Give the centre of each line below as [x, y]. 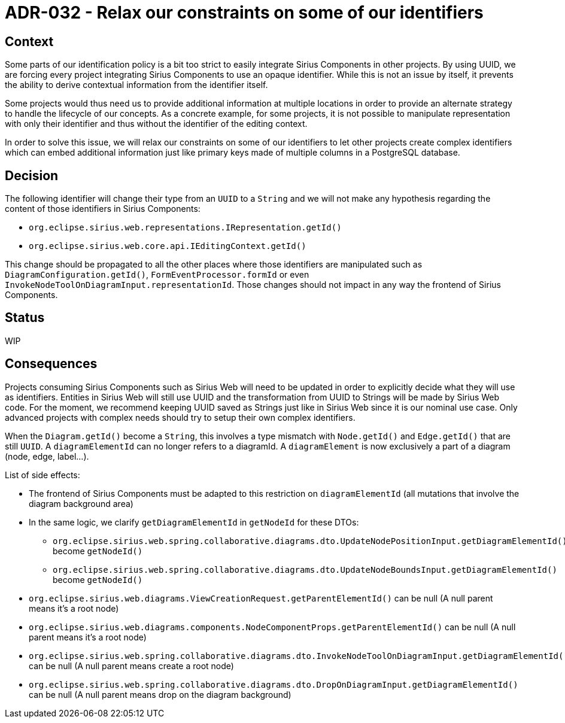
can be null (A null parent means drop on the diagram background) [160, 694]
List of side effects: [42, 475]
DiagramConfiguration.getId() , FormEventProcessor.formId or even [157, 275]
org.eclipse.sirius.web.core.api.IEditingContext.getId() [168, 246]
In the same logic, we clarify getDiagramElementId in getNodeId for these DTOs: [194, 522]
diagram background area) [81, 503]
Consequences [51, 364]
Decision [32, 175]
